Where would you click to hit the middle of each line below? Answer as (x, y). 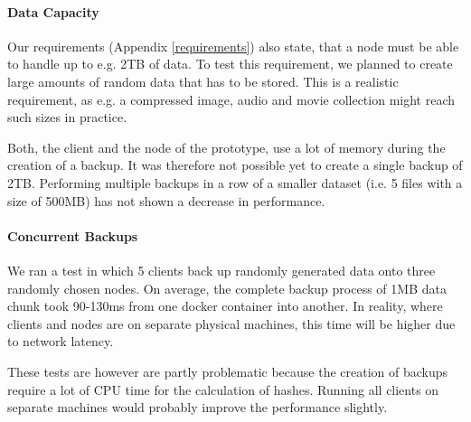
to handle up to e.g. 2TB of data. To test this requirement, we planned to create (230, 64)
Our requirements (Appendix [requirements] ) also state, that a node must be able (233, 46)
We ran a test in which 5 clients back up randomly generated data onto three (221, 270)
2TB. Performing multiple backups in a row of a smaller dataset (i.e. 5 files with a (235, 182)
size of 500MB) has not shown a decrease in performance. (166, 200)
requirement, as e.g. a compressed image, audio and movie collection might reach (231, 99)
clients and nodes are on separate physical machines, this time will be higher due (231, 323)
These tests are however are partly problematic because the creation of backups (228, 371)
